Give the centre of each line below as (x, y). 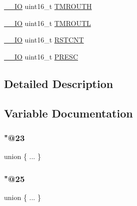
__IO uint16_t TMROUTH (48, 6)
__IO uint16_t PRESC (41, 56)
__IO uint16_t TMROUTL (47, 23)
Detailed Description (59, 83)
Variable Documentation (68, 113)
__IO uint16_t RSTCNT (44, 40)
